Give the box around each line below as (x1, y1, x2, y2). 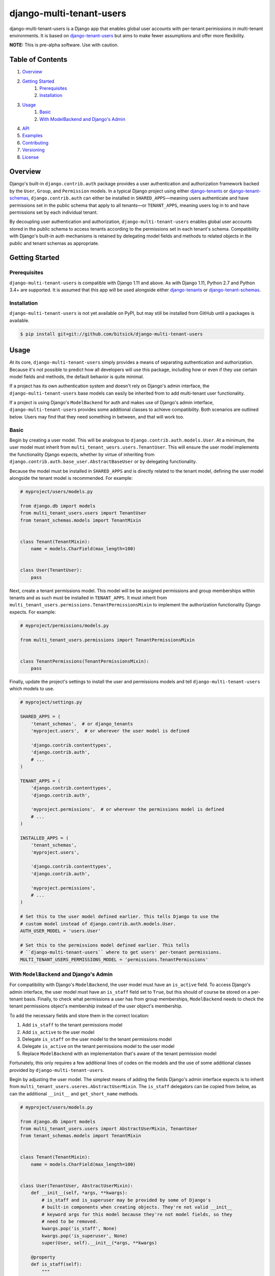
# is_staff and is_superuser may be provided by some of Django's (41, 1197, 211, 1203)
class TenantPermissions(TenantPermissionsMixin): (20, 658, 150, 664)
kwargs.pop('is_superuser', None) (41, 1233, 128, 1239)
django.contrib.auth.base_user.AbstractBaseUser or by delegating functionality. (9, 458, 197, 464)
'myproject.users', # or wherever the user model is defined (31, 728, 189, 734)
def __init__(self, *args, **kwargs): (31, 1190, 128, 1196)
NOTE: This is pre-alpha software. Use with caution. (9, 42, 119, 48)
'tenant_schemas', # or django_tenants (31, 721, 133, 727)
